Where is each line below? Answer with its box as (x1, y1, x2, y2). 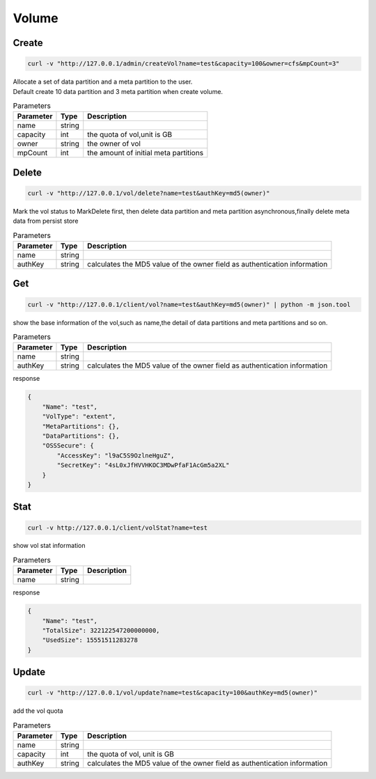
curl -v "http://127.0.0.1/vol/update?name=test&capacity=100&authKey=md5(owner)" (27, 689, 318, 697)
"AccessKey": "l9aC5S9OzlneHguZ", (56, 451, 175, 459)
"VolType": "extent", (42, 413, 116, 420)
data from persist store (13, 217, 79, 226)
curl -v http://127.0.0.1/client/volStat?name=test (27, 524, 208, 532)
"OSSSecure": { (42, 442, 94, 450)
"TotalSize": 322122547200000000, (42, 627, 160, 635)
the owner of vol (87, 139, 141, 149)
